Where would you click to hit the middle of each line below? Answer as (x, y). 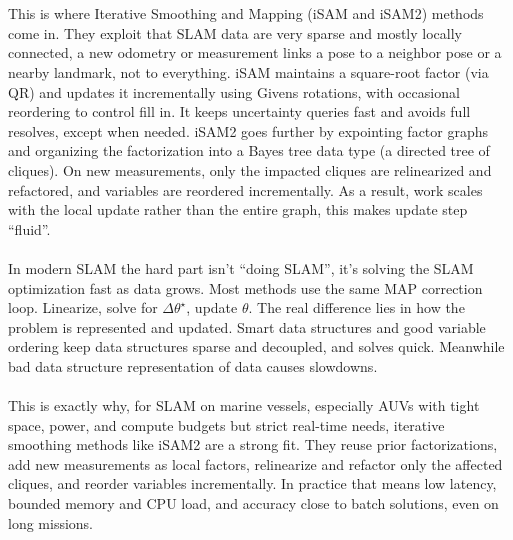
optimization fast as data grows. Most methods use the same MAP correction (245, 287)
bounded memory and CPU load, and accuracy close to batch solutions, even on (253, 503)
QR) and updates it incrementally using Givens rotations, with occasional (234, 91)
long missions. (51, 522)
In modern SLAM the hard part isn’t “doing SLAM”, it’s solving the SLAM (241, 267)
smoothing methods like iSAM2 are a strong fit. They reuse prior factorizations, (253, 444)
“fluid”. (29, 228)
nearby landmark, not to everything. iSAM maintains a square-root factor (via (248, 71)
